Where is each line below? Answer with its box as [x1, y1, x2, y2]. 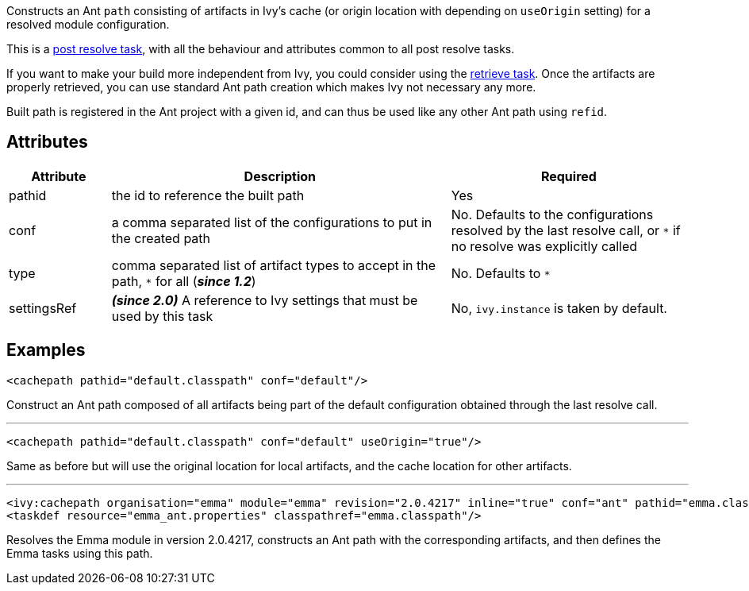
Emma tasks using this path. [6, 546, 153, 560]
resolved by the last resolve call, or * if [451, 222, 681, 238]
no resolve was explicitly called [451, 238, 638, 254]
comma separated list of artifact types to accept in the [111, 257, 436, 273]
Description [244, 168, 317, 184]
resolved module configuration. [6, 17, 170, 31]
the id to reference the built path [111, 187, 305, 203]
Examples [6, 340, 86, 361]
